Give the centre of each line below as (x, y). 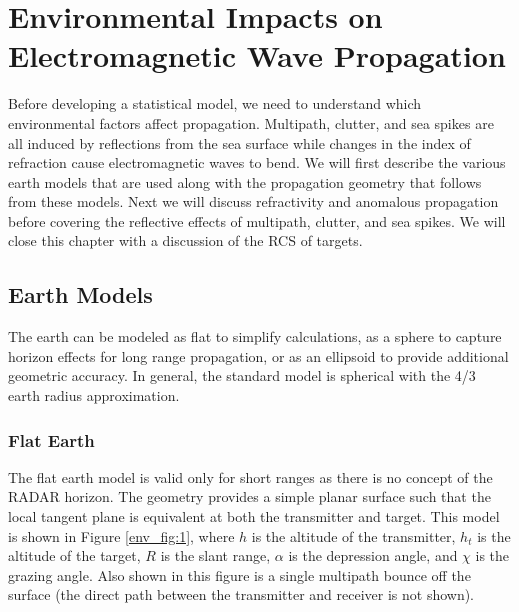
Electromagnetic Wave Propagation (257, 55)
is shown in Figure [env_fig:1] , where (121, 535)
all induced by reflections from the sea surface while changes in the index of (239, 142)
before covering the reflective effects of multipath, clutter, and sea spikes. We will (257, 220)
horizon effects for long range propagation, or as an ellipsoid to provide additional (258, 355)
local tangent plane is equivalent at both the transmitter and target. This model (254, 516)
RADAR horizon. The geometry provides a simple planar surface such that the (249, 496)
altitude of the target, (74, 555)
